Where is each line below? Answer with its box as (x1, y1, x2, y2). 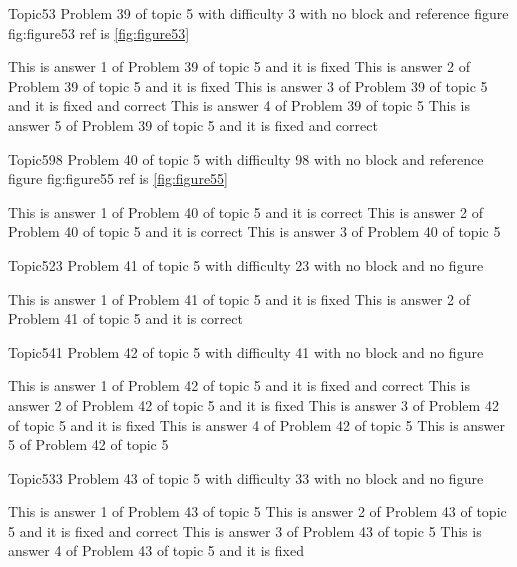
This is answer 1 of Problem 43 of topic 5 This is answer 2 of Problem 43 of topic (8, 501, 507, 522)
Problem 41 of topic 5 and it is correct (8, 308, 243, 329)
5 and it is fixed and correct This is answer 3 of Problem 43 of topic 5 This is (8, 520, 482, 541)
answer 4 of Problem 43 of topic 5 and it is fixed (8, 540, 304, 561)
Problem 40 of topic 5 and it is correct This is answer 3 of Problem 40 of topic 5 (8, 221, 501, 242)
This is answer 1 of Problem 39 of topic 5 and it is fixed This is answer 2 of (8, 56, 471, 77)
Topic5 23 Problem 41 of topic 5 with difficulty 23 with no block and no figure (8, 254, 484, 275)
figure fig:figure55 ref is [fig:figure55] (8, 168, 228, 189)
